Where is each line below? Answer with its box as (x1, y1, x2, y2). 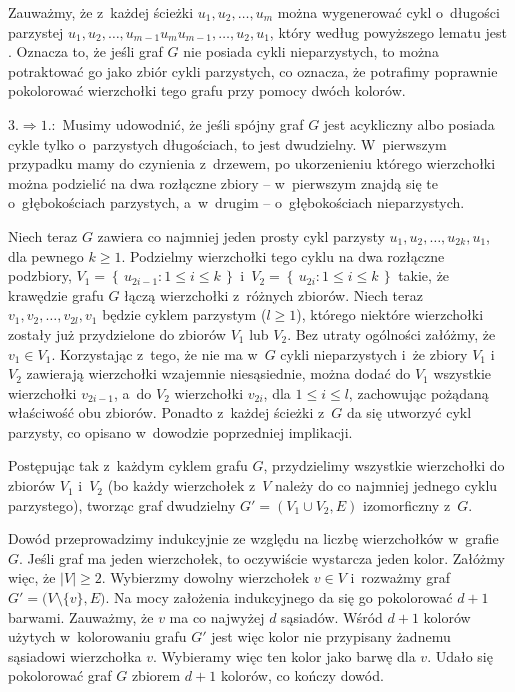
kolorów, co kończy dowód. (220, 665, 384, 686)
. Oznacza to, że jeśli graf (8, 41, 163, 62)
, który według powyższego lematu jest (269, 21, 507, 42)
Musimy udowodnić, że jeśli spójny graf (62, 113, 304, 134)
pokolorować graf (8, 665, 112, 686)
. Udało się (427, 645, 493, 666)
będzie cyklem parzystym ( (102, 304, 267, 325)
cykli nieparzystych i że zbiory (280, 343, 468, 364)
